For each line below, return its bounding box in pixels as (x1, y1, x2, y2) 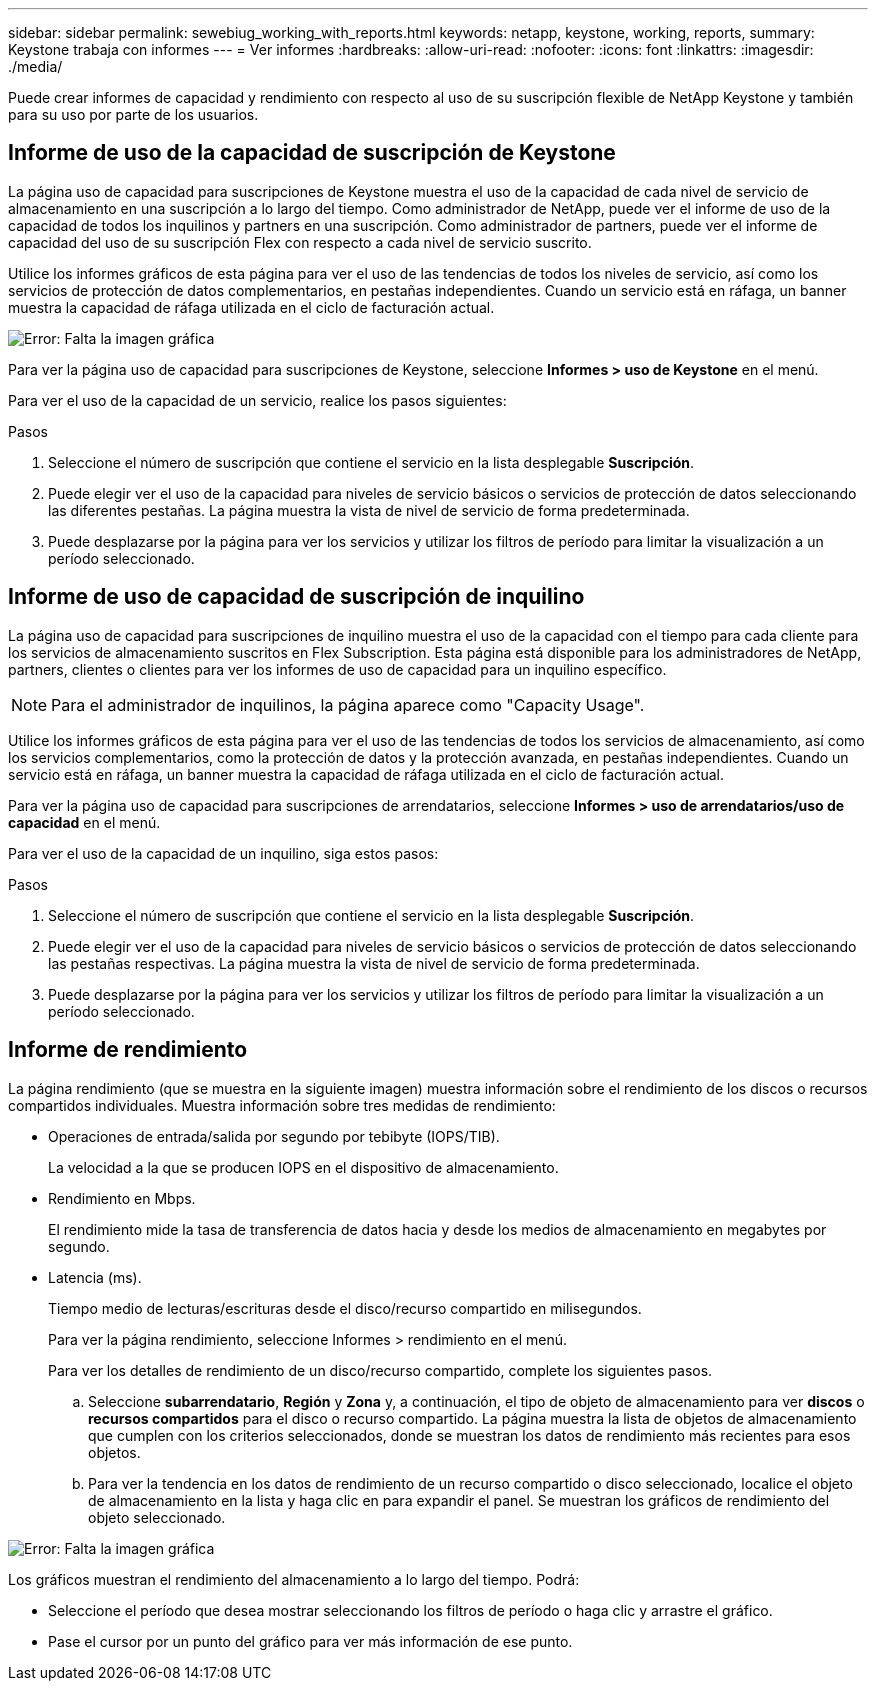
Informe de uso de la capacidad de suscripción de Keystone (8, 140, 616, 166)
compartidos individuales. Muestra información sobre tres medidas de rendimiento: (8, 1096, 556, 1114)
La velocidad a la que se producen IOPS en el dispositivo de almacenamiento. (48, 1158, 559, 1176)
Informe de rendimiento (8, 1037, 248, 1063)
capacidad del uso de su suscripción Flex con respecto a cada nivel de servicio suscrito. (8, 233, 592, 251)
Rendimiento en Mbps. (48, 1189, 196, 1207)
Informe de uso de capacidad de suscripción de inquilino (8, 584, 585, 610)
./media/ (8, 58, 63, 75)
